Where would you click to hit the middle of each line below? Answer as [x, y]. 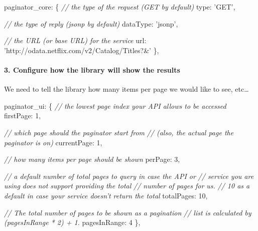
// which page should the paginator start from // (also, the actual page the [119, 132]
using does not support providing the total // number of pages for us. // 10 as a [127, 186]
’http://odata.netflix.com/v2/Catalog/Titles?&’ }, [82, 50]
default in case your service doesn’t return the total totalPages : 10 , [106, 195]
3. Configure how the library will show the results [92, 69]
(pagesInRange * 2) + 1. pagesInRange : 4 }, [72, 222]
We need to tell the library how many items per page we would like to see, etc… [126, 89]
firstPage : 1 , [23, 115]
